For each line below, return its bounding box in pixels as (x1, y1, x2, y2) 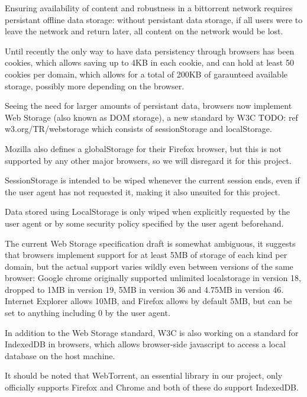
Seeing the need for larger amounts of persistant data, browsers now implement (5, 99, 292, 112)
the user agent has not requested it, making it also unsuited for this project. (5, 185, 280, 198)
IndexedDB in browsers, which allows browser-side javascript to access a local (5, 338, 286, 350)
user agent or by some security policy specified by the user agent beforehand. (5, 217, 284, 229)
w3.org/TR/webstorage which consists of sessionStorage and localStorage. (5, 122, 272, 135)
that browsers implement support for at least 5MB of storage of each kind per (5, 248, 287, 261)
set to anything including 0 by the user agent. (5, 306, 170, 319)
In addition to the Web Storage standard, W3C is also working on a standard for (5, 326, 299, 338)
